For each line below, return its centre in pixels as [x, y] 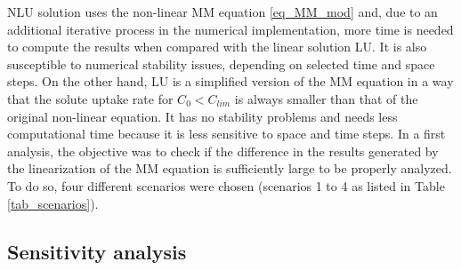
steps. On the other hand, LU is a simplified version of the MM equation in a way [230, 81]
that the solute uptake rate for [90, 98]
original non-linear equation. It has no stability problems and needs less [202, 116]
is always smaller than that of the [326, 98]
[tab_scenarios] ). [53, 203]
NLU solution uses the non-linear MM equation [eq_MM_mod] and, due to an [222, 12]
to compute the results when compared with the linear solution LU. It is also [217, 47]
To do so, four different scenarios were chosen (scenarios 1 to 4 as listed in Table [226, 185]
